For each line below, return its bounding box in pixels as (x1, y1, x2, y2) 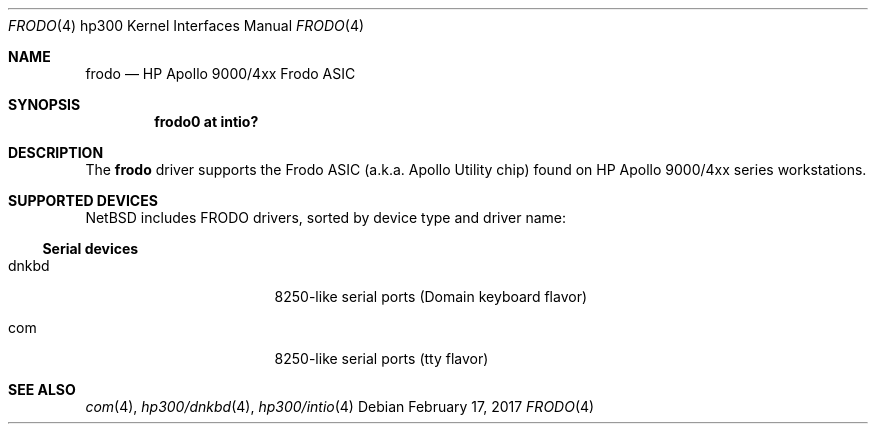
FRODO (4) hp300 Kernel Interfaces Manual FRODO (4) (8, 17, 365, 34)
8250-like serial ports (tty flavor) (274, 350, 489, 367)
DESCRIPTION (8, 144, 104, 161)
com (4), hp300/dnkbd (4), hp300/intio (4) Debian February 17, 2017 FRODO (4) (85, 398, 595, 415)
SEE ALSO (8, 381, 76, 398)
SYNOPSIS (8, 96, 81, 113)
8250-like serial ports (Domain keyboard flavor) (274, 288, 588, 305)
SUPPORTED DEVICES (8, 192, 158, 209)
